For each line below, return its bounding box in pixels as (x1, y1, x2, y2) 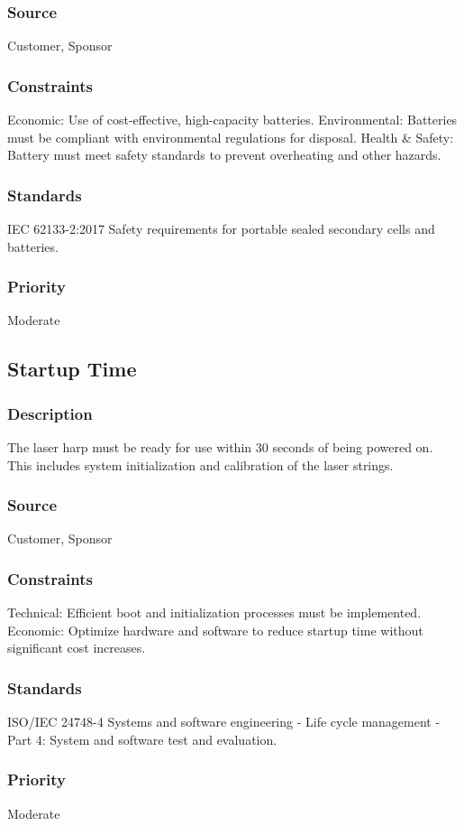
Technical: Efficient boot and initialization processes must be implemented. (7, 603, 422, 622)
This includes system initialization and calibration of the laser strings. (7, 455, 394, 474)
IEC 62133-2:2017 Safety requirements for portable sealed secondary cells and (7, 219, 435, 238)
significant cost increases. (7, 638, 146, 657)
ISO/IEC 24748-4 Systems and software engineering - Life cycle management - (7, 712, 441, 731)
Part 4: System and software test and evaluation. (7, 729, 277, 748)
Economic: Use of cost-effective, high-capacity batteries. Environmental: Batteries (7, 110, 458, 129)
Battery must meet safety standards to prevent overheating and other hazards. (7, 145, 441, 164)
